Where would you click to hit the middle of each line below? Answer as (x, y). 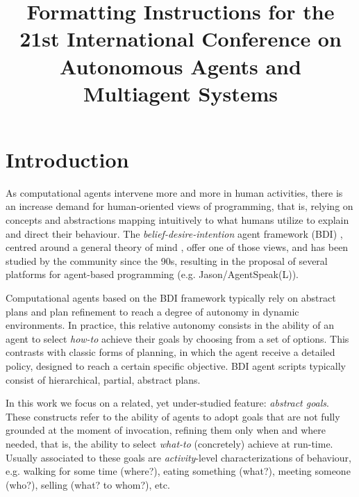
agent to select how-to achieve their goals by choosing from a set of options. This (177, 338)
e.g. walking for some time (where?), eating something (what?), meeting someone (178, 471)
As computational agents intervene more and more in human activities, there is (174, 192)
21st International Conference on (181, 39)
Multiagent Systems (180, 93)
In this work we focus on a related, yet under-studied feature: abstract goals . (167, 403)
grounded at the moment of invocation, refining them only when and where (166, 430)
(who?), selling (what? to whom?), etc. (88, 484)
